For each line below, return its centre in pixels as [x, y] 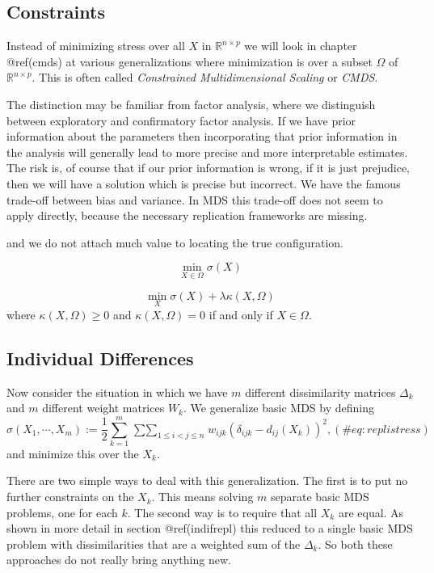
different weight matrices [103, 408]
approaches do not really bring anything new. [119, 560]
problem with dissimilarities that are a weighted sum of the [154, 544]
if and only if [241, 314]
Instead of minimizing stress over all [96, 46]
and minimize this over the [73, 453]
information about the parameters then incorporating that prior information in [202, 136]
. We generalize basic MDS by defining [278, 408]
